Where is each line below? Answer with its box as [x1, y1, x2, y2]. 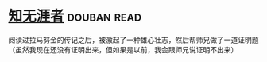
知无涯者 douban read [8, 7, 141, 25]
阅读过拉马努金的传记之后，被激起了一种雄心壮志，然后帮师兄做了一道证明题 [8, 35, 259, 45]
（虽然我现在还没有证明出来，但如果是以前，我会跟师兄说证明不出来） [8, 45, 238, 54]
